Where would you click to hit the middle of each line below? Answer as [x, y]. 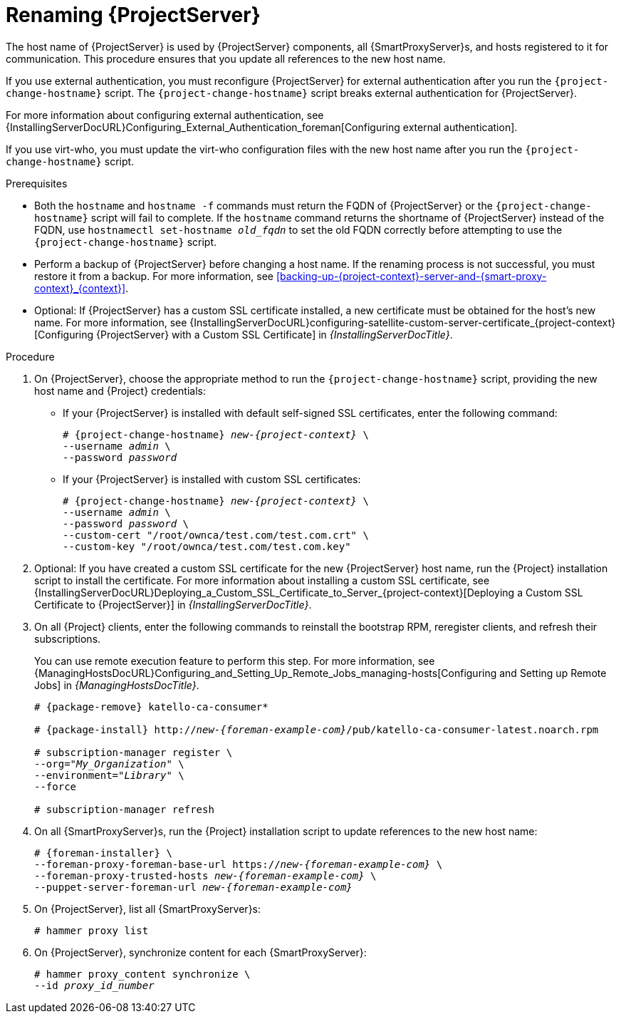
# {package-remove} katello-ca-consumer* [151, 707]
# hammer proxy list [92, 930]
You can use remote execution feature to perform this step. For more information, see [235, 661]
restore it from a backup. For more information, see [154, 276]
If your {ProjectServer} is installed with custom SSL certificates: [212, 479]
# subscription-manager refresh [124, 809]
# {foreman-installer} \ [103, 853]
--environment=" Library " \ [109, 775]
